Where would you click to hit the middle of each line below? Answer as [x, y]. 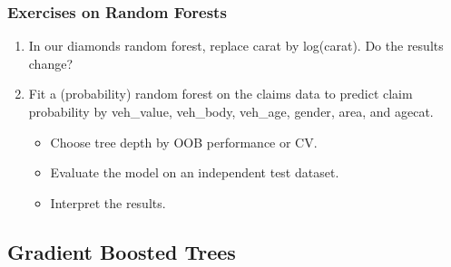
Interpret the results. [108, 202]
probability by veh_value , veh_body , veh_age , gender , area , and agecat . [231, 111]
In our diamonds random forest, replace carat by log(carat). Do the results [236, 46]
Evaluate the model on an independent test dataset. [195, 172]
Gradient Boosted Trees [122, 251]
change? [51, 63]
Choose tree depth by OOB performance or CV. [184, 142]
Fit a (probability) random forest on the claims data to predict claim [221, 94]
